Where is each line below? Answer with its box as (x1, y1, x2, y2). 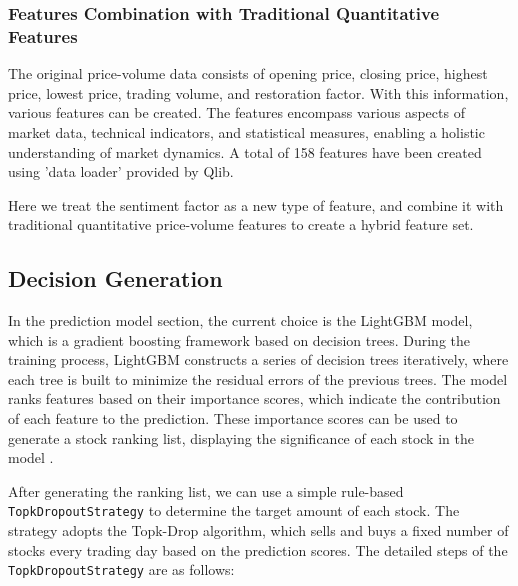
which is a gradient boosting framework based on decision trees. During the (8, 329, 470, 350)
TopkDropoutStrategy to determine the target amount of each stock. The (8, 500, 460, 521)
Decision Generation (8, 263, 223, 294)
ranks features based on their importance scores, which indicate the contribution (8, 388, 501, 409)
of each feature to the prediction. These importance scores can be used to (8, 408, 458, 429)
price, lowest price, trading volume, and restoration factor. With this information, (8, 82, 509, 103)
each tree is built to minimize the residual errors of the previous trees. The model (8, 368, 508, 389)
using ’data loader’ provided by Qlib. (8, 161, 234, 182)
